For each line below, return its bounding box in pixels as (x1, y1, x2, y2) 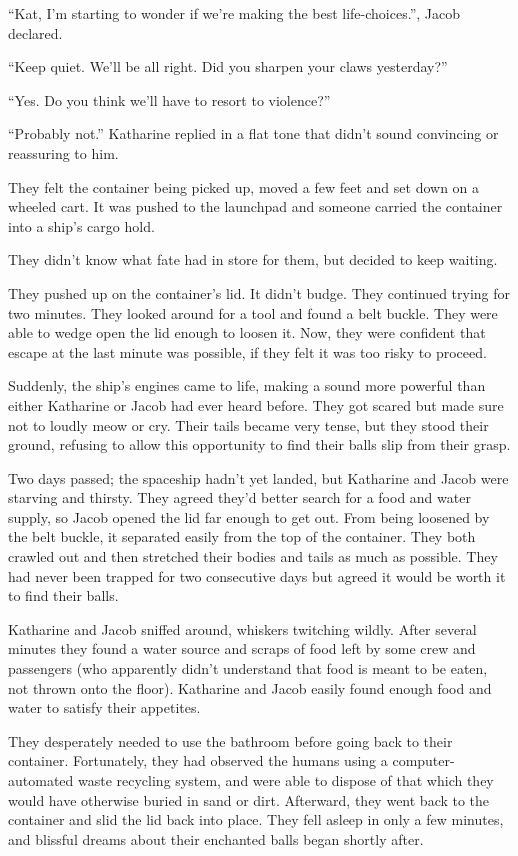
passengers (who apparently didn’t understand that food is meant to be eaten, (8, 658, 488, 679)
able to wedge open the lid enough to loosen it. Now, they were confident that (8, 322, 486, 343)
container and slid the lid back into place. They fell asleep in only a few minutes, (8, 809, 504, 830)
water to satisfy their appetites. (8, 697, 201, 718)
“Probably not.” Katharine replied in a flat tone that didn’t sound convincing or (8, 123, 499, 144)
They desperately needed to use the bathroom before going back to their (8, 730, 453, 751)
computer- (392, 750, 455, 771)
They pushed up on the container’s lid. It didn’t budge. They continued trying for (8, 282, 511, 303)
